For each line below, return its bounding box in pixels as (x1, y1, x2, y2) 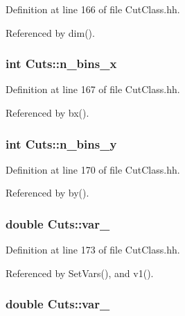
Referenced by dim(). (6, 25, 95, 40)
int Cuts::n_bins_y (6, 135, 117, 152)
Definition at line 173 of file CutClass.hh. (6, 242, 180, 257)
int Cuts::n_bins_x (6, 55, 117, 72)
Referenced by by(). (6, 185, 89, 200)
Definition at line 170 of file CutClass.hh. (6, 162, 180, 176)
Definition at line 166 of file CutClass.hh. (6, 2, 180, 16)
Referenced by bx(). (6, 106, 89, 119)
